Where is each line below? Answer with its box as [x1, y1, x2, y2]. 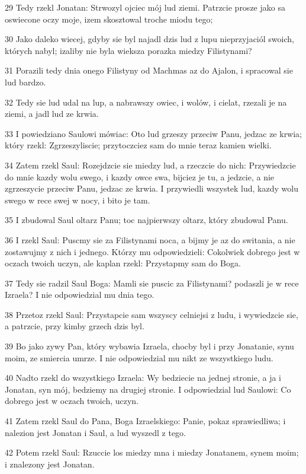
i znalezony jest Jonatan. [5, 457, 95, 470]
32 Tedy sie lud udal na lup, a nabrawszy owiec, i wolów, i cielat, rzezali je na [5, 96, 287, 108]
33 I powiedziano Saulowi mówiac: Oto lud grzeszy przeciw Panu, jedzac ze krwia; [5, 127, 302, 139]
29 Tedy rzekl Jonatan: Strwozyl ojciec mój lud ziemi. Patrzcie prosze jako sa [5, 1, 285, 13]
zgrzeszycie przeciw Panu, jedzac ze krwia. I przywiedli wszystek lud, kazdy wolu [5, 182, 298, 195]
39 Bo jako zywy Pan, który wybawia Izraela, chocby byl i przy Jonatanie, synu [5, 340, 294, 352]
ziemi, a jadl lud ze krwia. [5, 107, 99, 120]
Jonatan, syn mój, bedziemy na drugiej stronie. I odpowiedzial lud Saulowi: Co [5, 383, 291, 395]
